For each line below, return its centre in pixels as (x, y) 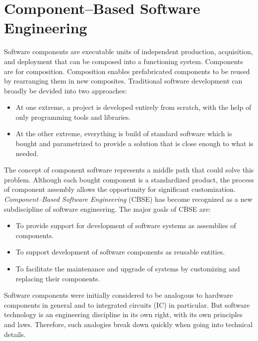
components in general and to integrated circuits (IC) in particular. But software (127, 304)
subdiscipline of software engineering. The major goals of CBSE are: (107, 209)
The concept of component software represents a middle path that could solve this (129, 170)
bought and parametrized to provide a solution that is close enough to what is (134, 143)
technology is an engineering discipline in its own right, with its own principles (123, 314)
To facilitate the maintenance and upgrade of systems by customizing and (128, 268)
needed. (27, 153)
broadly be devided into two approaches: (65, 90)
